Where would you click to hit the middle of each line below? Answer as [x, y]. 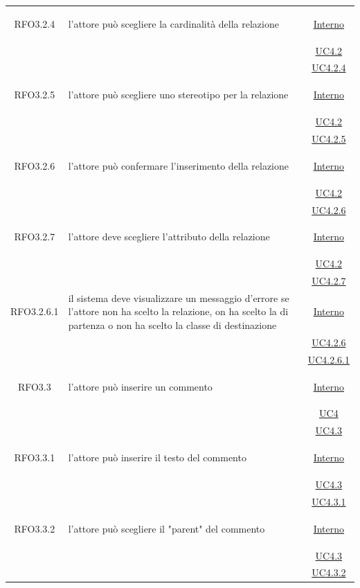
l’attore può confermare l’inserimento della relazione [179, 165]
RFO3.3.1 [35, 457]
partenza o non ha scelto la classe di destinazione [172, 325]
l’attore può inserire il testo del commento [157, 457]
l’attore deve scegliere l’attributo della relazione [169, 237]
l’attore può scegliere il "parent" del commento [166, 528]
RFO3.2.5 [35, 95]
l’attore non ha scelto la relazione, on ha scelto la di [178, 311]
